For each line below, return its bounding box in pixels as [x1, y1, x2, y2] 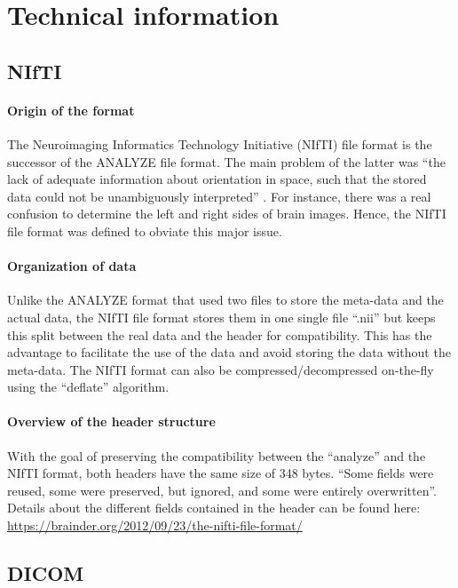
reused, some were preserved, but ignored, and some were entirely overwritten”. [7, 481, 437, 499]
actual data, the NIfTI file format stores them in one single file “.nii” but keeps [7, 307, 436, 326]
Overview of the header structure [7, 412, 216, 431]
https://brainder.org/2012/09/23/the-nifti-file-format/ [7, 516, 303, 535]
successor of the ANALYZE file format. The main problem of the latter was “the [7, 152, 446, 171]
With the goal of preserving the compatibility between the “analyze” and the [7, 446, 426, 465]
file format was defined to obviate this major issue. [7, 221, 282, 240]
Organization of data [7, 257, 137, 275]
